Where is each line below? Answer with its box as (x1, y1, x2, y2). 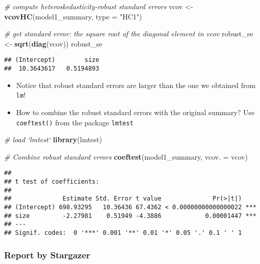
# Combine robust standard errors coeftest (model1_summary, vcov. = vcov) (4, 151, 248, 162)
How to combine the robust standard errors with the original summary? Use (16, 106, 255, 117)
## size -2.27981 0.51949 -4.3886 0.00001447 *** (4, 212, 256, 219)
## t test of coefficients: (4, 178, 100, 186)
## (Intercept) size (4, 56, 100, 64)
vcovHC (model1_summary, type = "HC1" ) (4, 11, 142, 21)
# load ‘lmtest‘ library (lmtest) (4, 134, 102, 145)
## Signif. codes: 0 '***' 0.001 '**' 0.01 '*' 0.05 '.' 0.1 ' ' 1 (4, 229, 242, 236)
